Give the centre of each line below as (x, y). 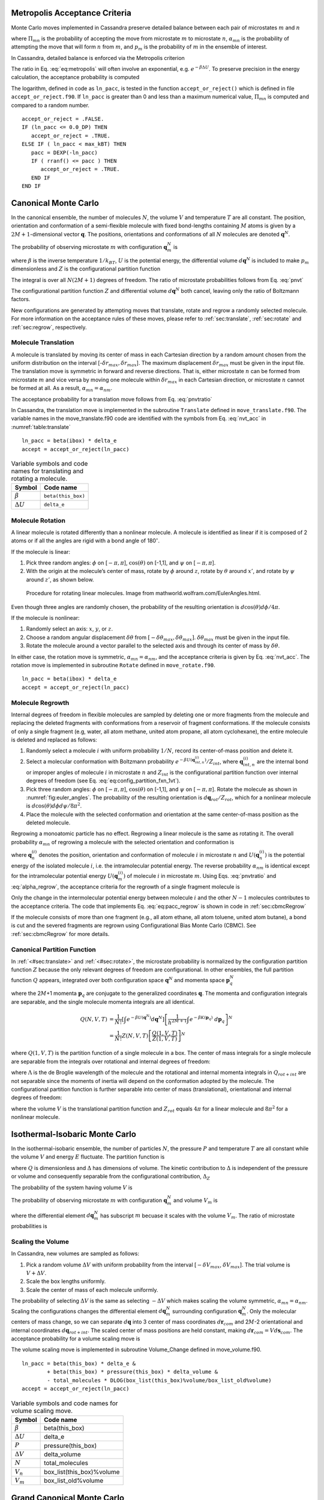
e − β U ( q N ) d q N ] (145, 1018)
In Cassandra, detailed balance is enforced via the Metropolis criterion (98, 58)
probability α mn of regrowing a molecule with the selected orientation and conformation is (123, 843)
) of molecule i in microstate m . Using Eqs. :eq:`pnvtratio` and (200, 876)
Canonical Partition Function (53, 949)
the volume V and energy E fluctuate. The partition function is (88, 1157)
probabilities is (29, 1226)
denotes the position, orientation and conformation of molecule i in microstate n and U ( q (149, 855)
